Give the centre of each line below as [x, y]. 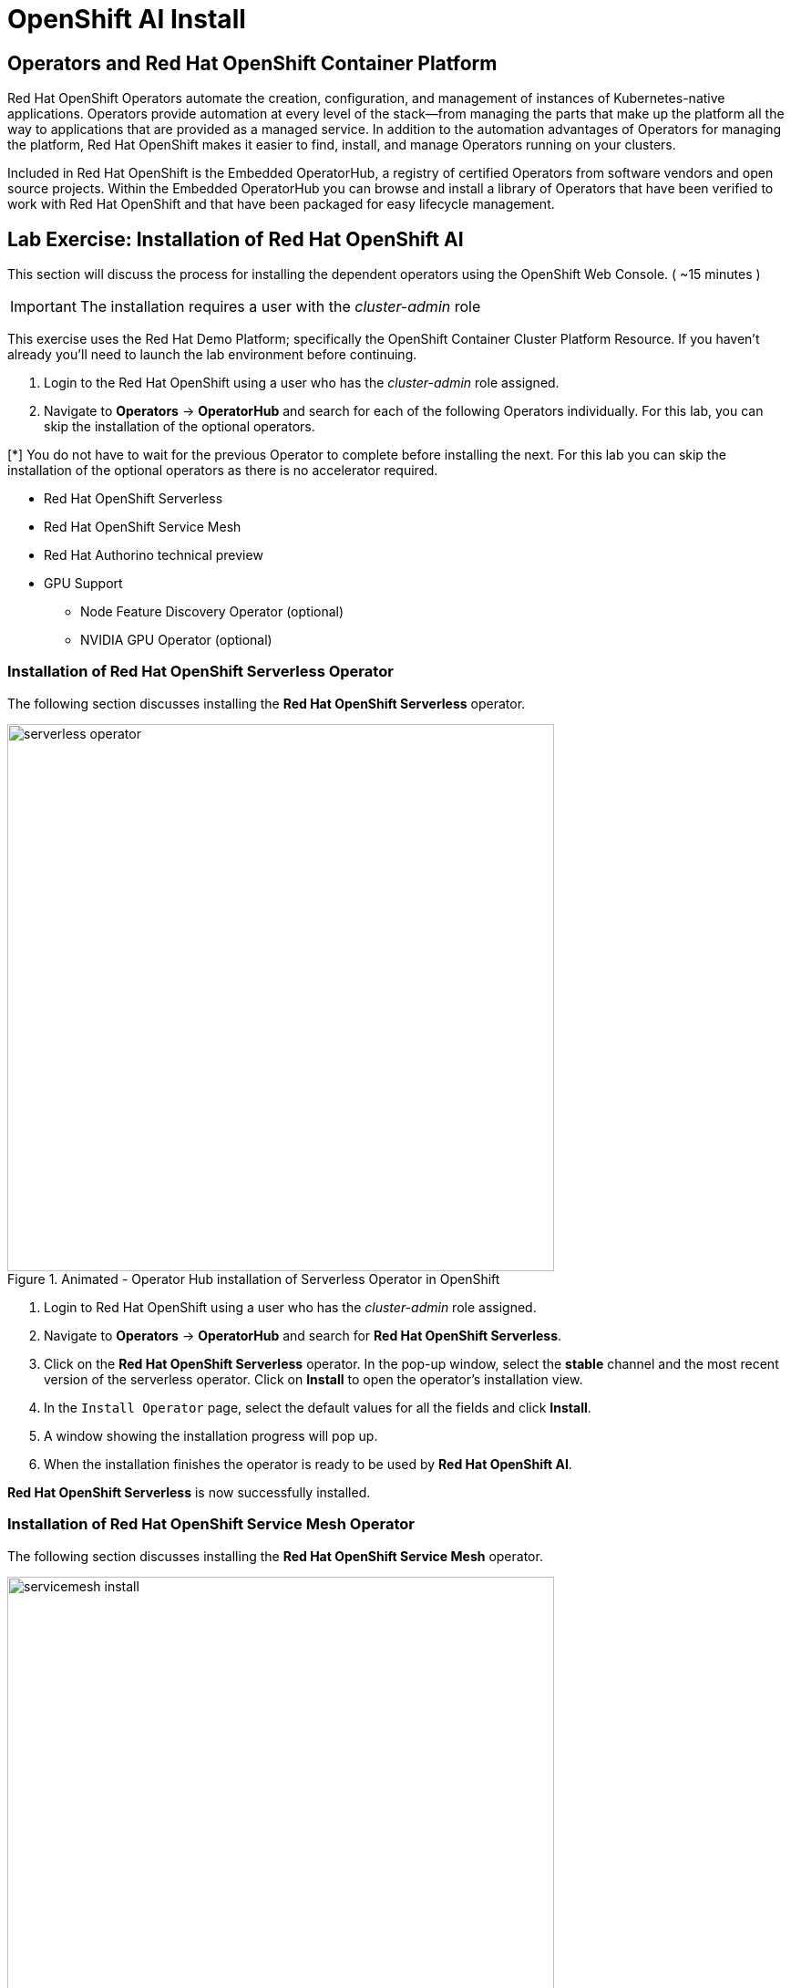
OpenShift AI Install [127, 19]
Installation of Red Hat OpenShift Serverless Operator [200, 672]
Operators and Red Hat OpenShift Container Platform [252, 63]
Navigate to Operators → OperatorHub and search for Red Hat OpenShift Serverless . [303, 1335]
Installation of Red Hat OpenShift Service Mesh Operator [211, 1524]
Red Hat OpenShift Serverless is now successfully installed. [189, 1492]
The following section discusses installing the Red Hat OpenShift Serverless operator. [267, 703]
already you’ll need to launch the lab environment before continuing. [212, 355]
